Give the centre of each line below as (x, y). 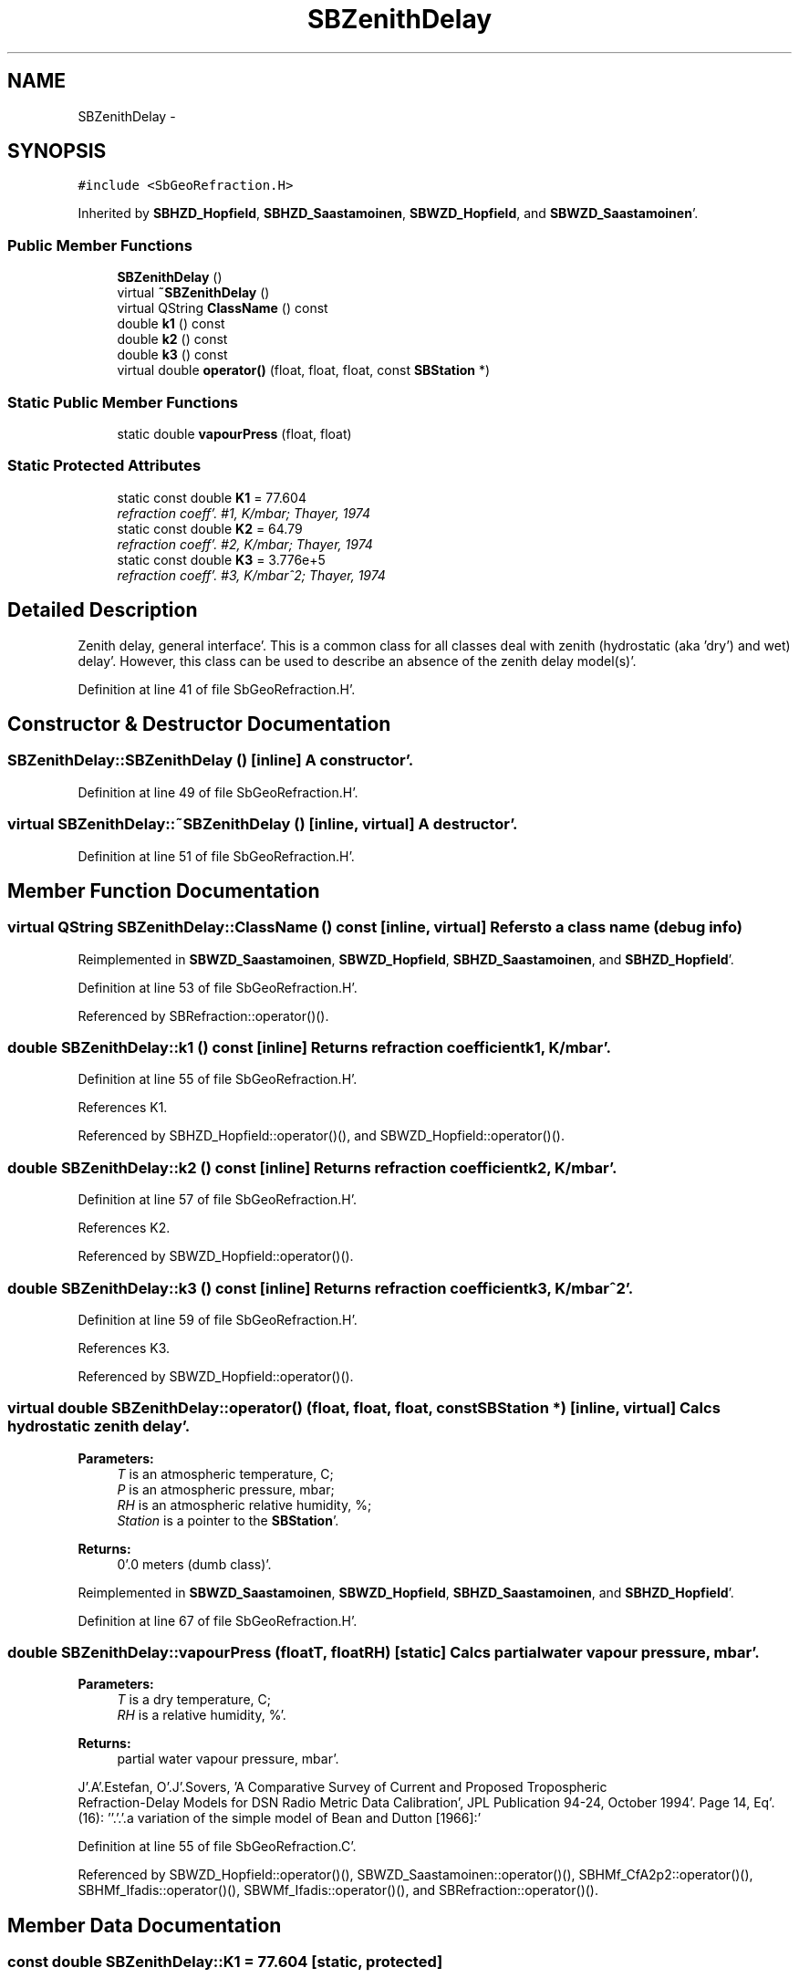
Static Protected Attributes (104, 466)
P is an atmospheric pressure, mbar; (226, 1489)
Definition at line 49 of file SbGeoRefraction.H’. (218, 792)
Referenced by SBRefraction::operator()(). (203, 1015)
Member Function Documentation (164, 890)
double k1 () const (171, 324)
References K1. (123, 1108)
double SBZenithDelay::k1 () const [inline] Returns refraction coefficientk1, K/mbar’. (309, 1048)
